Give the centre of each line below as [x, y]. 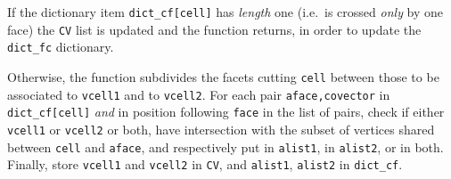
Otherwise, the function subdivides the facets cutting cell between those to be [223, 76]
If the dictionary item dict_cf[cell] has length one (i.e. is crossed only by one [225, 12]
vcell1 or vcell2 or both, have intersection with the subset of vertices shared [221, 129]
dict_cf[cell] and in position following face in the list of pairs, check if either [226, 112]
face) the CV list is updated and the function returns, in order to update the [214, 29]
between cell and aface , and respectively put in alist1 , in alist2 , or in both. [225, 146]
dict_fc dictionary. [61, 47]
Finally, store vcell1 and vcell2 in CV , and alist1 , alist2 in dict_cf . [205, 164]
